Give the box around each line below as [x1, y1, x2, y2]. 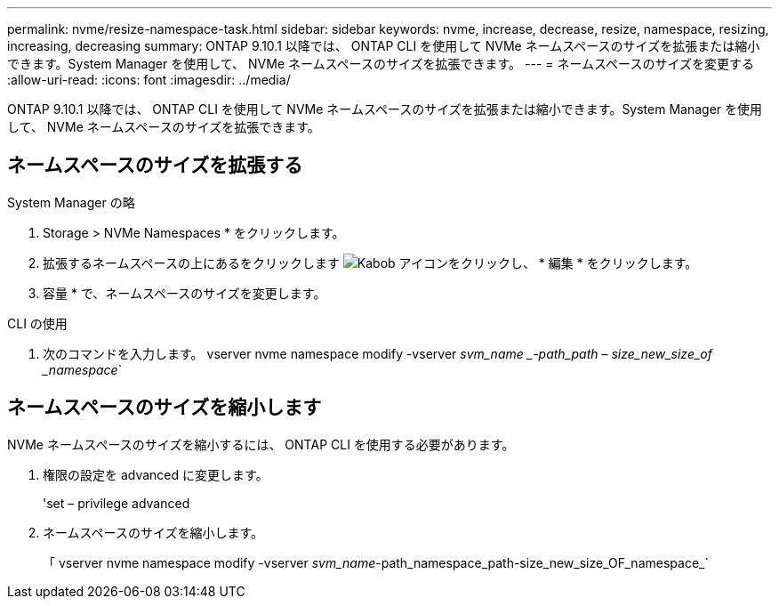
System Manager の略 [7, 194, 135, 210]
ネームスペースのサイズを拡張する [7, 154, 303, 177]
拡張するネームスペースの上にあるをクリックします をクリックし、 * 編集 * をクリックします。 [43, 255, 698, 271]
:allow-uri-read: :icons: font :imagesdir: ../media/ [7, 72, 291, 87]
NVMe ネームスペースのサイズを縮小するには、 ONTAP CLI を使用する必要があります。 [7, 436, 515, 452]
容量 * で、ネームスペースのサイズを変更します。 [43, 285, 326, 301]
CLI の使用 [7, 315, 68, 331]
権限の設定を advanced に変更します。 [43, 466, 269, 482]
